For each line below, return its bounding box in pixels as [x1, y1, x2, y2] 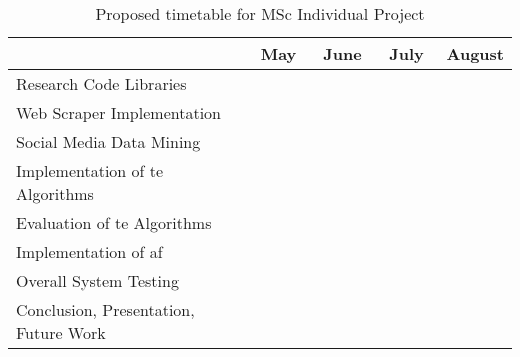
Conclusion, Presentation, [16, 298, 195, 321]
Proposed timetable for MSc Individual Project [95, 2, 425, 25]
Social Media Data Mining [16, 130, 201, 153]
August [446, 42, 504, 65]
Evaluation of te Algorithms [16, 211, 212, 234]
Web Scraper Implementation [16, 101, 221, 124]
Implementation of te [16, 159, 164, 182]
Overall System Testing [16, 269, 179, 292]
